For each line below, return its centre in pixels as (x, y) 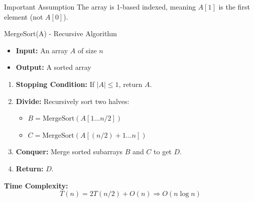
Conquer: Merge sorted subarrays (69, 151)
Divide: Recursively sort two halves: (73, 101)
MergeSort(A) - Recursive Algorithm (60, 33)
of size (87, 50)
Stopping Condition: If (55, 84)
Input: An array (42, 50)
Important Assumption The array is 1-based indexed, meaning (100, 7)
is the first (234, 7)
